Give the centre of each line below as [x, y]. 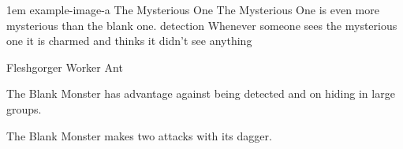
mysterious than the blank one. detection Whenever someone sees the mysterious [202, 25]
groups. [24, 108]
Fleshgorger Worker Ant [65, 67]
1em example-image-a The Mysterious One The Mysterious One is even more [193, 9]
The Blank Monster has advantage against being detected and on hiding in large [201, 93]
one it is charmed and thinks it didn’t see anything [129, 41]
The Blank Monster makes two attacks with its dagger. [139, 135]
